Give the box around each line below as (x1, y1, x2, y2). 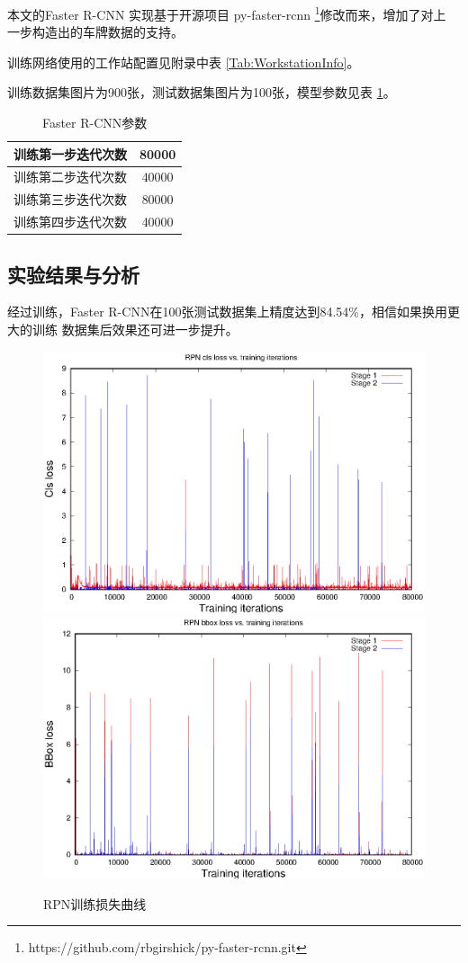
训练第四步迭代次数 (13, 212, 127, 231)
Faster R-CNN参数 (41, 113, 148, 132)
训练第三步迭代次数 (13, 190, 127, 209)
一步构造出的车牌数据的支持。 (7, 22, 184, 41)
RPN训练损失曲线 (43, 894, 147, 913)
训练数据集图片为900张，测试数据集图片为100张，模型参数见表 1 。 (7, 83, 396, 102)
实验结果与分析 (7, 260, 139, 288)
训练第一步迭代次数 (13, 144, 127, 163)
